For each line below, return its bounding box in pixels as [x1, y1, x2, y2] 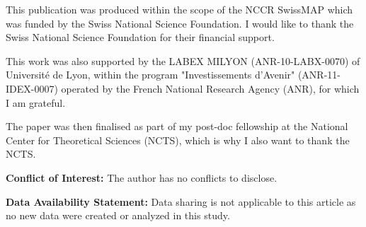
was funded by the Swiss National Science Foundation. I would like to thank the [6, 16, 354, 30]
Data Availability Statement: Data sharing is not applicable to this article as [6, 194, 356, 209]
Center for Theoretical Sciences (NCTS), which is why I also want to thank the [6, 132, 350, 147]
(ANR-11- [297, 67, 341, 82]
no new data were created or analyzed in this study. [6, 208, 230, 223]
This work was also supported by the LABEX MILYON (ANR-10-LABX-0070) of [6, 53, 360, 68]
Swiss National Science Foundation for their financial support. [6, 30, 275, 45]
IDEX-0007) [6, 81, 58, 95]
